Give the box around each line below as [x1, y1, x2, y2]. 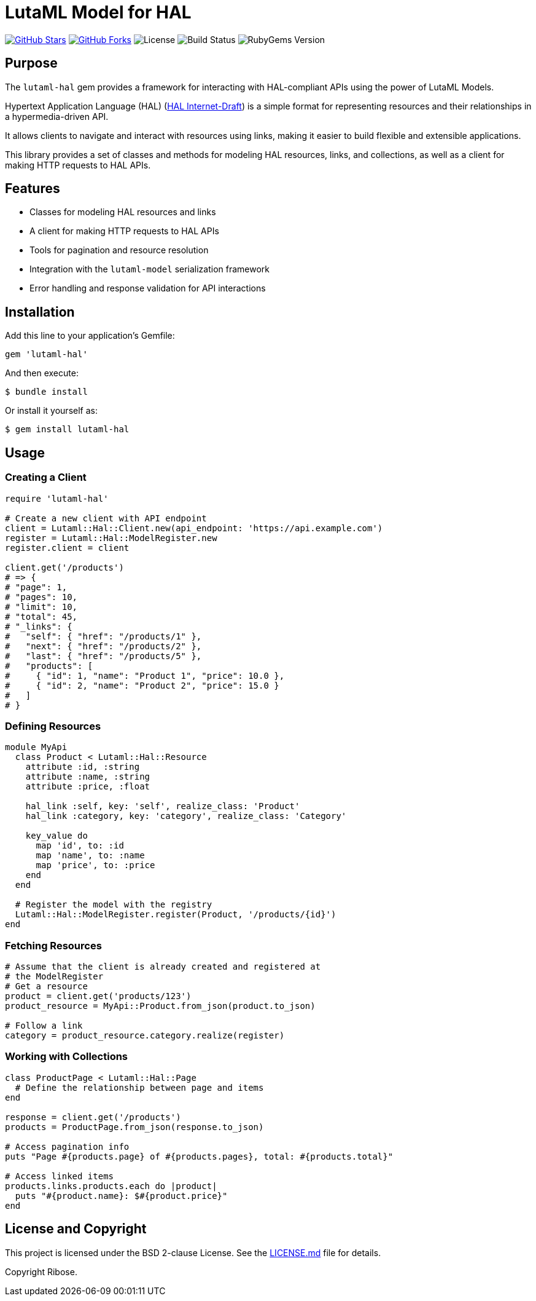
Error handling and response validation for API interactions [29, 283, 266, 294]
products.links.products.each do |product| [5, 1180, 217, 1191]
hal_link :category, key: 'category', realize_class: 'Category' [25, 811, 347, 821]
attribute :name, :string [25, 772, 150, 782]
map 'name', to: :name [36, 850, 145, 861]
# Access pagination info [5, 1141, 130, 1152]
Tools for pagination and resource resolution [29, 245, 209, 256]
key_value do [25, 831, 88, 841]
